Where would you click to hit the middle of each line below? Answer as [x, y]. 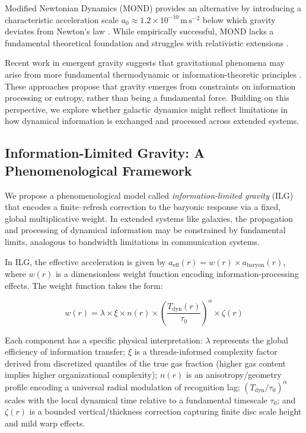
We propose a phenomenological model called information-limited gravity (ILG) [149, 195]
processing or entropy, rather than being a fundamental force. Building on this [147, 98]
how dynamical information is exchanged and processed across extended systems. [152, 121]
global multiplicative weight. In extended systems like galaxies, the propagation [149, 218]
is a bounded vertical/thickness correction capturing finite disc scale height [165, 411]
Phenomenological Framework [98, 170]
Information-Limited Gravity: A [105, 153]
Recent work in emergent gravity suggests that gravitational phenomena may [145, 63]
